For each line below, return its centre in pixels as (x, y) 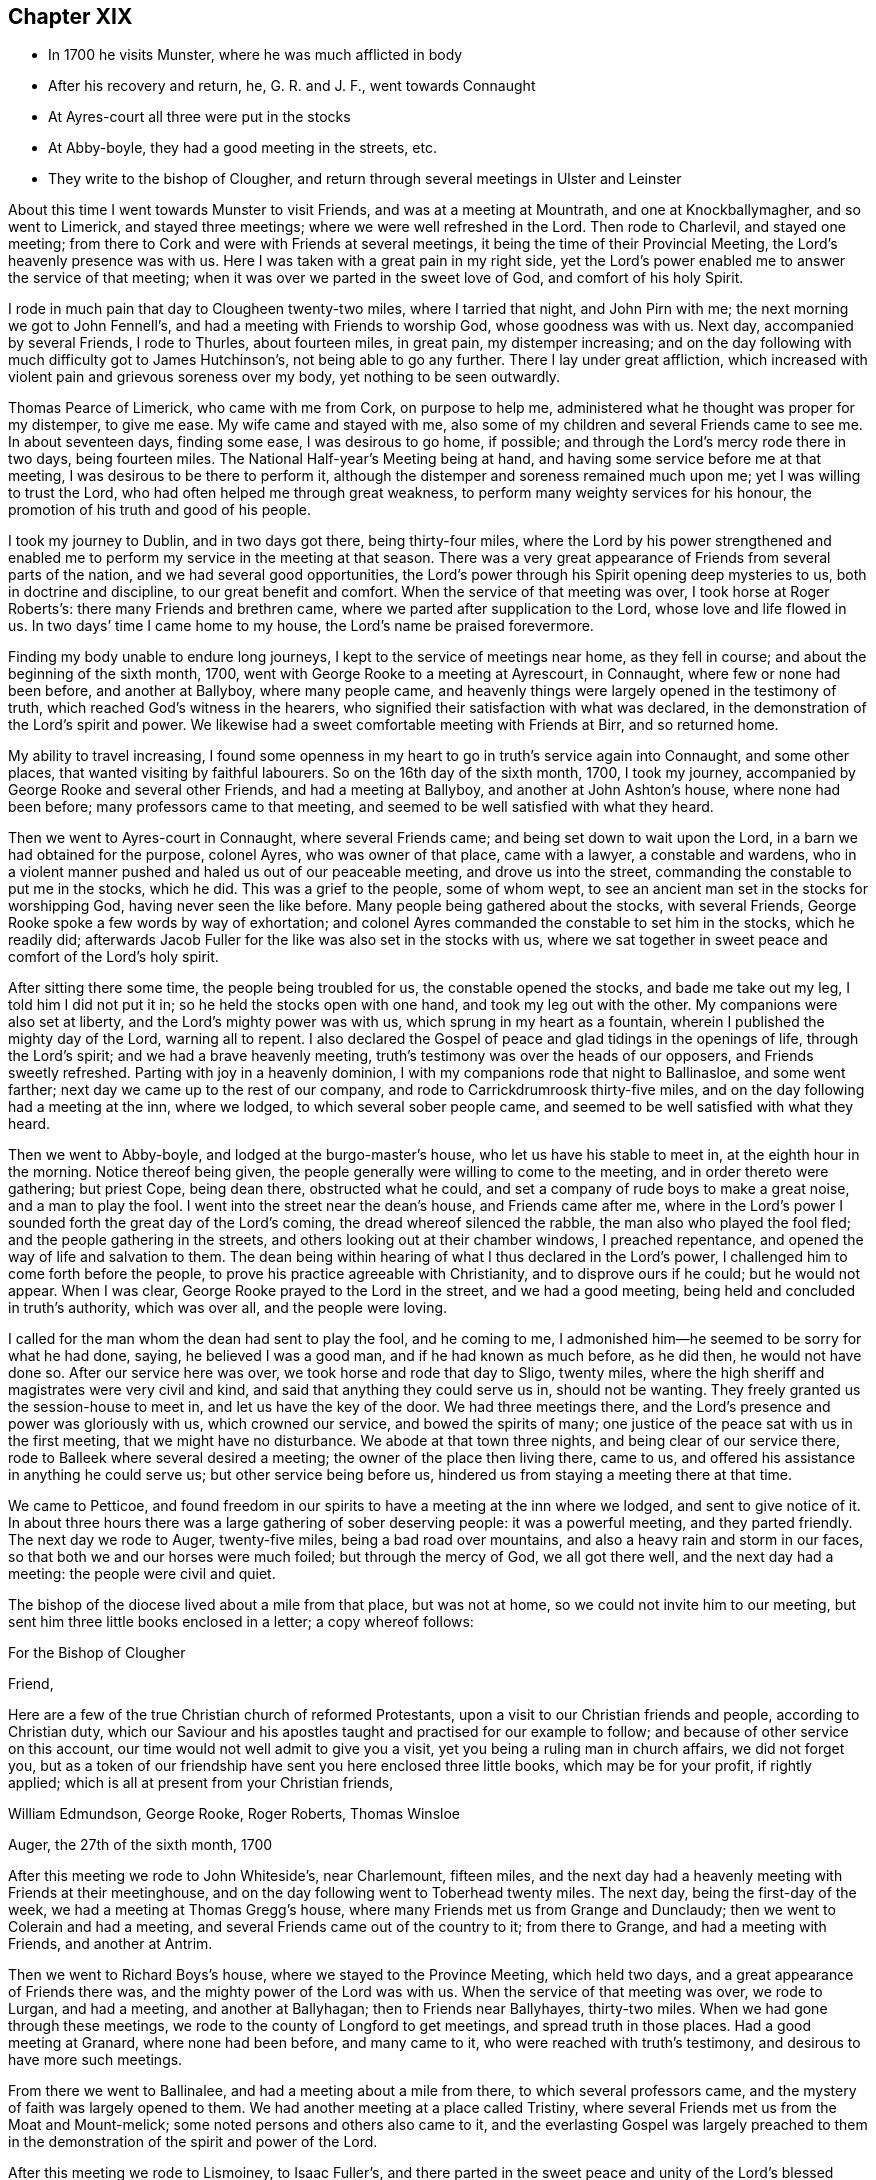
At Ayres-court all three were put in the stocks (199, 117)
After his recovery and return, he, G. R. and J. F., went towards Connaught (292, 86)
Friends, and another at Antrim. (110, 1944)
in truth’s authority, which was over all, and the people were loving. (228, 1308)
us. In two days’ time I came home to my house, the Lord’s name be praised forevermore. (301, 626)
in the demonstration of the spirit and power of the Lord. (193, 2142)
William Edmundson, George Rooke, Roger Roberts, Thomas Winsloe (234, 1814)
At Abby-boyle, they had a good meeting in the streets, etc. (242, 148)
